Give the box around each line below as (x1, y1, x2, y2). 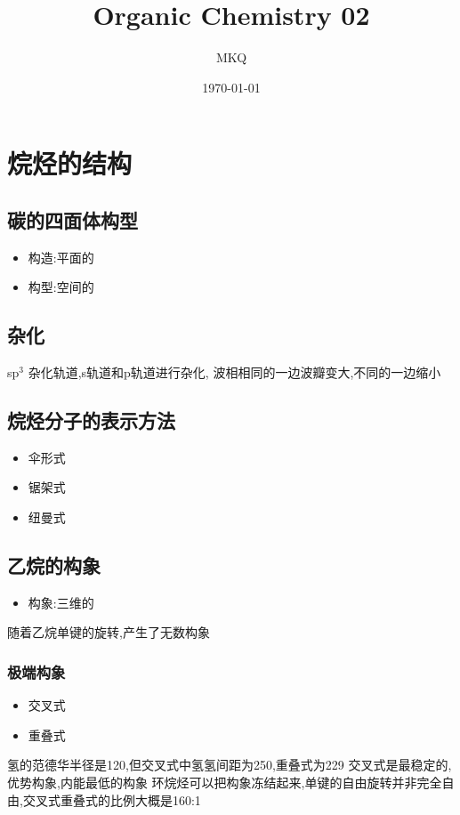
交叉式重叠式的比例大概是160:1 (22, 790, 201, 809)
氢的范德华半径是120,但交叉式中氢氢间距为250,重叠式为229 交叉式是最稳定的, (7, 755, 452, 774)
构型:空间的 (28, 278, 94, 296)
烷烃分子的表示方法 (7, 407, 175, 434)
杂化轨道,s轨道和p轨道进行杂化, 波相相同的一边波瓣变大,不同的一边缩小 (28, 363, 441, 382)
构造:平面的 (28, 247, 94, 266)
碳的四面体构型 (7, 206, 138, 233)
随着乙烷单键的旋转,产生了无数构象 (7, 623, 210, 642)
